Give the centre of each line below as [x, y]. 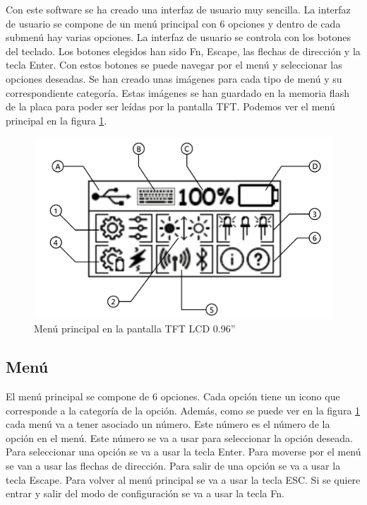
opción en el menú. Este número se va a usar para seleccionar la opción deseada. [179, 437]
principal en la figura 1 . [56, 120]
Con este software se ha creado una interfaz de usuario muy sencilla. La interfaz [178, 9]
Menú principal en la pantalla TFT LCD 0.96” [135, 329]
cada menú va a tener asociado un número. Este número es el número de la [168, 424]
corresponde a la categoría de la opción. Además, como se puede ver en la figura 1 [183, 410]
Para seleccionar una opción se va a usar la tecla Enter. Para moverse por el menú [183, 452]
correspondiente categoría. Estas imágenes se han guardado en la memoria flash [178, 92]
